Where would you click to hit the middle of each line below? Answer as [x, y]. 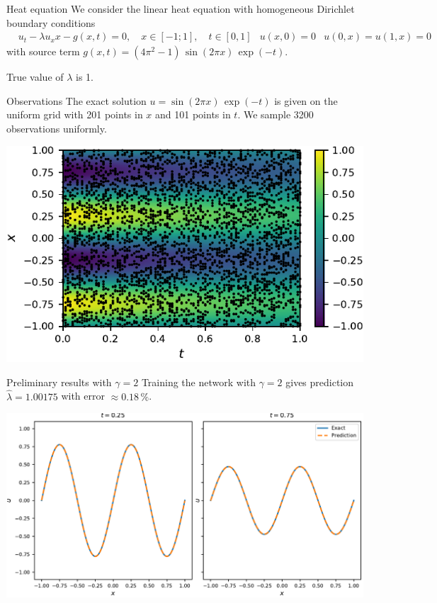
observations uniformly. [57, 128]
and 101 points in [193, 114]
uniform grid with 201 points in [75, 114]
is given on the [306, 100]
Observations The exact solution [76, 100]
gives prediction [320, 382]
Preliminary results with [59, 382]
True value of [35, 77]
